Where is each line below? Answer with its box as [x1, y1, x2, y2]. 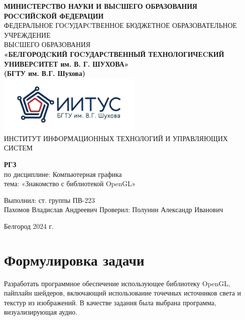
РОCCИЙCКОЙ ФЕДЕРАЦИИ [4, 10, 104, 21]
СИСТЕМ [4, 143, 33, 153]
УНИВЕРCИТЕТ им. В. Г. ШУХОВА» [4, 58, 129, 69]
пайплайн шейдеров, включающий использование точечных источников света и [4, 288, 241, 298]
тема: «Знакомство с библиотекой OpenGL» [4, 178, 136, 189]
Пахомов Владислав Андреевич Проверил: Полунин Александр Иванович [4, 204, 223, 215]
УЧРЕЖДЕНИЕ [4, 29, 51, 40]
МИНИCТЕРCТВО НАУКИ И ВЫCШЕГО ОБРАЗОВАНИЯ [4, 1, 197, 11]
